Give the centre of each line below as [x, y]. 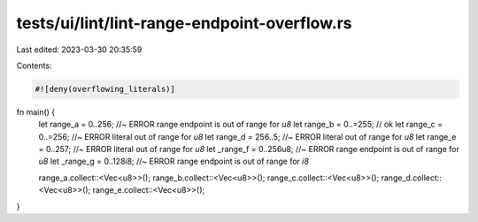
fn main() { [36, 111]
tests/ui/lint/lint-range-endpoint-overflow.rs [184, 23]
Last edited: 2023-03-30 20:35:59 [79, 50]
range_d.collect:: [412, 178]
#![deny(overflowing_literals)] [105, 89]
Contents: [34, 65]
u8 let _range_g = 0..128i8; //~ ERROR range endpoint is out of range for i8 [174, 161]
